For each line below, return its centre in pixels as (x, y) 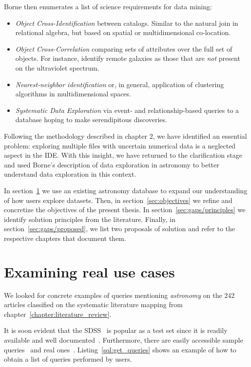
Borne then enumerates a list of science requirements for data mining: (108, 6)
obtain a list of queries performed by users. (68, 359)
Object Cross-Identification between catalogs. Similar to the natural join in (127, 23)
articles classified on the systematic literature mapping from (93, 304)
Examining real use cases (89, 271)
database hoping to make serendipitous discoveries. (91, 119)
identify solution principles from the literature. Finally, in (90, 219)
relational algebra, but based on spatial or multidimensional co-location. (123, 32)
